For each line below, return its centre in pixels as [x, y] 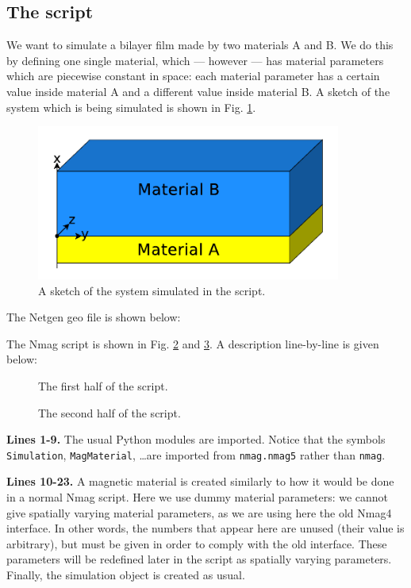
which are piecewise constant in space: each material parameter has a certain [193, 76]
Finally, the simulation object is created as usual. [126, 575]
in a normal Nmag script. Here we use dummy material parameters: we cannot [198, 497]
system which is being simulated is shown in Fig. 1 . [131, 107]
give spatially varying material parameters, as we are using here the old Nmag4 [199, 512]
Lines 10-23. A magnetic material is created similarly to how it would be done [200, 481]
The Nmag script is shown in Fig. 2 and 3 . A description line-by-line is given [193, 343]
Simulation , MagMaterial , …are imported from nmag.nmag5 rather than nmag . [196, 454]
